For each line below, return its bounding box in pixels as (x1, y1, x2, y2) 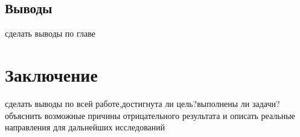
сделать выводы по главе (5, 27, 96, 40)
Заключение (5, 62, 98, 87)
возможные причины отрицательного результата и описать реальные (44, 109, 295, 121)
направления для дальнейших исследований (5, 121, 165, 133)
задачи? (252, 97, 280, 109)
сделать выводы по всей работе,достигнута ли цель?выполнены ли (5, 97, 250, 109)
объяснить (5, 109, 42, 121)
